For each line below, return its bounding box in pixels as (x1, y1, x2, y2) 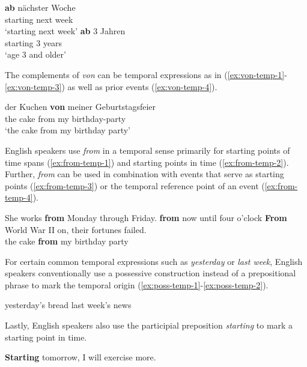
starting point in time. (5, 330, 87, 343)
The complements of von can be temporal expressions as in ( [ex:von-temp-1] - (5, 68, 287, 80)
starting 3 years (5, 36, 62, 49)
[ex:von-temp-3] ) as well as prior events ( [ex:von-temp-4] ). (5, 80, 217, 93)
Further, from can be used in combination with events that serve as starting (5, 168, 284, 180)
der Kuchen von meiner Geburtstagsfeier (5, 100, 156, 113)
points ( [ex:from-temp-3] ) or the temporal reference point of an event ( (5, 179, 265, 192)
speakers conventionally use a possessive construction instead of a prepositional (5, 267, 296, 279)
